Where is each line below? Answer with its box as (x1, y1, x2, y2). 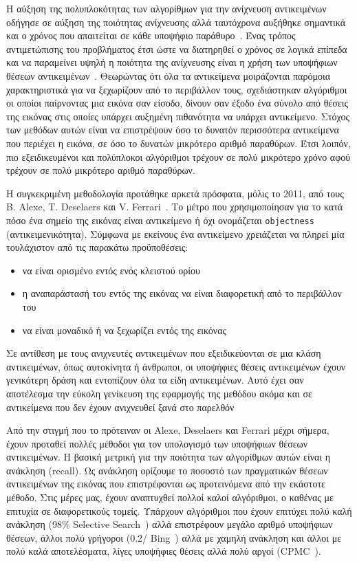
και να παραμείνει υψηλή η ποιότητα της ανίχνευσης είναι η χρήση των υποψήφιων (6, 55, 338, 69)
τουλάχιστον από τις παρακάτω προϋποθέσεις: (6, 240, 188, 254)
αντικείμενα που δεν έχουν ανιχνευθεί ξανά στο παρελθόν (6, 399, 235, 414)
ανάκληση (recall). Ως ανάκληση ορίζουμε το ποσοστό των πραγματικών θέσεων (6, 463, 328, 477)
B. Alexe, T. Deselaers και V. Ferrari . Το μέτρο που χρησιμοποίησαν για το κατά (6, 199, 343, 214)
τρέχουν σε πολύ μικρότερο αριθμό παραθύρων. (6, 163, 195, 177)
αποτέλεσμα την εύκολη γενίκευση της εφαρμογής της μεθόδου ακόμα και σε (6, 386, 312, 400)
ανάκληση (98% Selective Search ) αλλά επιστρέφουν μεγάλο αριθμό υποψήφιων (6, 517, 333, 531)
